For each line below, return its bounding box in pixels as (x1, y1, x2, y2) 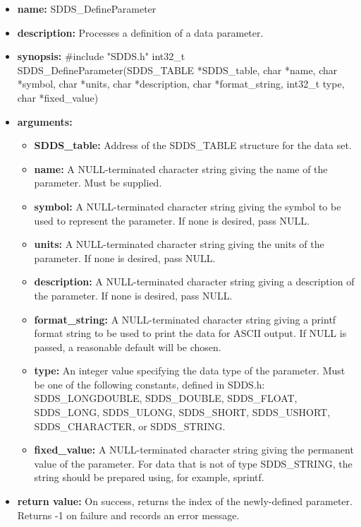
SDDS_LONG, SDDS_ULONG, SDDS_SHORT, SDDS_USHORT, (34, 405, 331, 420)
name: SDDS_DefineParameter (17, 1, 157, 16)
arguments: (17, 114, 73, 129)
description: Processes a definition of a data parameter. (17, 25, 264, 40)
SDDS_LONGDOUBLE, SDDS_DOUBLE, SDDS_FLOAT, (34, 391, 298, 405)
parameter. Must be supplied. (34, 175, 162, 190)
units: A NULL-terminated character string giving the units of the (34, 237, 324, 251)
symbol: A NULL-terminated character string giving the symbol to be (34, 199, 341, 213)
